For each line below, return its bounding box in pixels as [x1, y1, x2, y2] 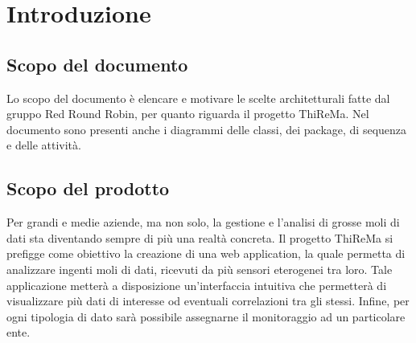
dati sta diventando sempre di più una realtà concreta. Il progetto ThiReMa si [6, 229, 393, 246]
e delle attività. [6, 137, 81, 153]
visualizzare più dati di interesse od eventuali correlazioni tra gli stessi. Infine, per [6, 292, 410, 309]
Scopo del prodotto [6, 176, 170, 201]
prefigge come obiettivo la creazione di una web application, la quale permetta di [6, 245, 406, 262]
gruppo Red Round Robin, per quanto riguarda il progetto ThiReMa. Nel [6, 105, 369, 122]
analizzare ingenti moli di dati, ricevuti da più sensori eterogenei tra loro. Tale [6, 260, 393, 277]
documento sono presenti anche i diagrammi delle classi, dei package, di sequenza [6, 120, 407, 137]
